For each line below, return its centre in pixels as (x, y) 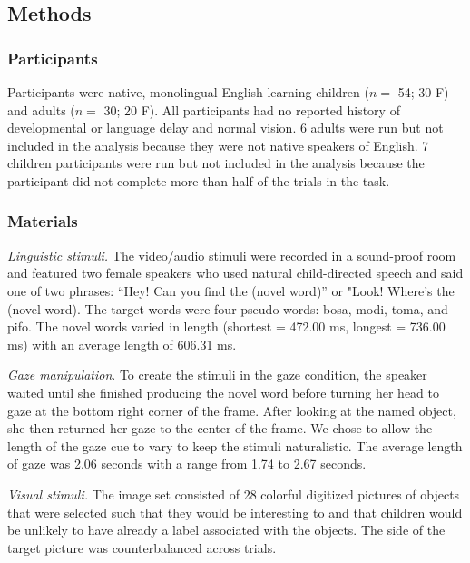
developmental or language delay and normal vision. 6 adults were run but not (225, 128)
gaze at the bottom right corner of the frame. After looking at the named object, (232, 410)
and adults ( (41, 109)
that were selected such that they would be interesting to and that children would (235, 512)
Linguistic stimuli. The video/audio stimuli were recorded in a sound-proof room (232, 255)
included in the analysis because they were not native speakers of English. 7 (218, 145)
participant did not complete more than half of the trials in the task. (199, 180)
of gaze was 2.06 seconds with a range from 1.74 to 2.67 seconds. (187, 464)
